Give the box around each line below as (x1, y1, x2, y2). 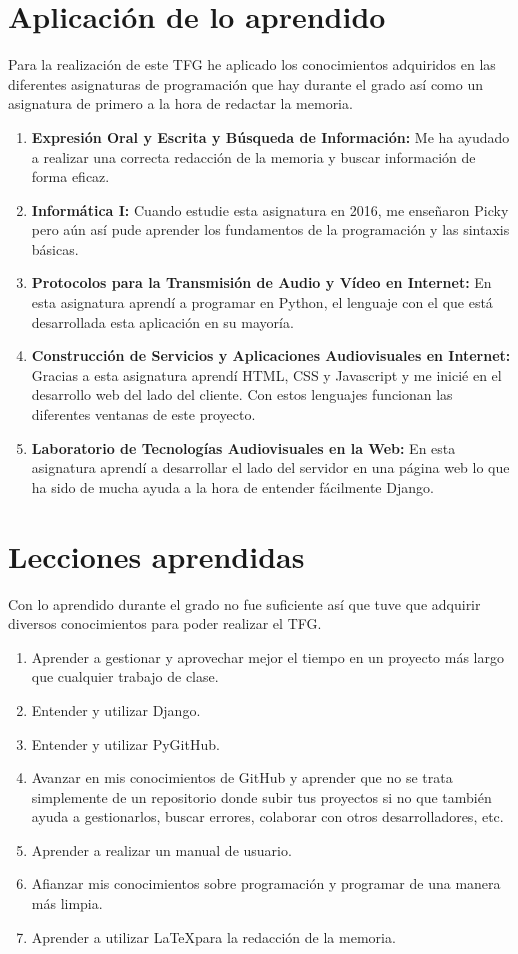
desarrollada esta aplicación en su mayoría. (31, 311, 294, 332)
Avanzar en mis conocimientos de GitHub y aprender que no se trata (31, 767, 453, 788)
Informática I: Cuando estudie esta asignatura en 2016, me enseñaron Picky (31, 199, 509, 220)
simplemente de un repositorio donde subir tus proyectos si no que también (31, 786, 492, 807)
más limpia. (31, 893, 103, 914)
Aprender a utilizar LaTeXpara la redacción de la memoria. (31, 926, 396, 947)
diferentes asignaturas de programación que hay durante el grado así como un (8, 73, 483, 94)
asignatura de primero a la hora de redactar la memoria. (8, 93, 353, 114)
